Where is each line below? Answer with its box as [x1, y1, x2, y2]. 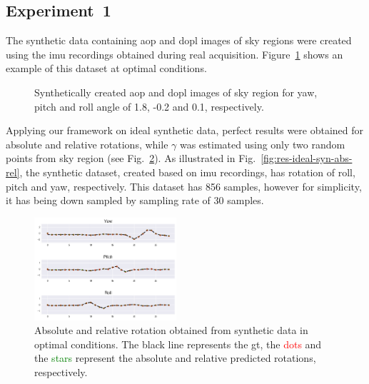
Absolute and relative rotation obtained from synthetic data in [34, 323, 308, 338]
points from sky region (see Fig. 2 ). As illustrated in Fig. [6, 151, 256, 166]
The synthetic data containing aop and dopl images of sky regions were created [6, 33, 352, 48]
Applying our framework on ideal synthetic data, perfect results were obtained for [6, 123, 364, 138]
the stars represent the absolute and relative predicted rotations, [34, 350, 316, 365]
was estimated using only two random [179, 136, 345, 151]
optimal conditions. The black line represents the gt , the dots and [34, 336, 322, 351]
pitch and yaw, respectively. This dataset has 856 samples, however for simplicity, [6, 178, 362, 193]
